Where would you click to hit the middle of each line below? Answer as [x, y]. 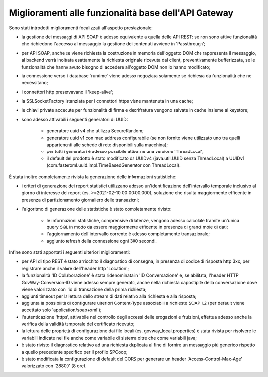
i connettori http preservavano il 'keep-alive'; [67, 92]
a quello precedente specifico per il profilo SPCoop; [74, 352]
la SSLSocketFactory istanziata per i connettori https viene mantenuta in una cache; [107, 101]
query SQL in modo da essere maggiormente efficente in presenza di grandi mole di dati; [137, 227]
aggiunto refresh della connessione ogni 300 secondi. [102, 241]
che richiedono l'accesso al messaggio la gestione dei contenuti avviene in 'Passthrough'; [114, 44]
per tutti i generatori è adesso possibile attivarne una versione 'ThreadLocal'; [125, 151]
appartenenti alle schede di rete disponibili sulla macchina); [107, 145]
